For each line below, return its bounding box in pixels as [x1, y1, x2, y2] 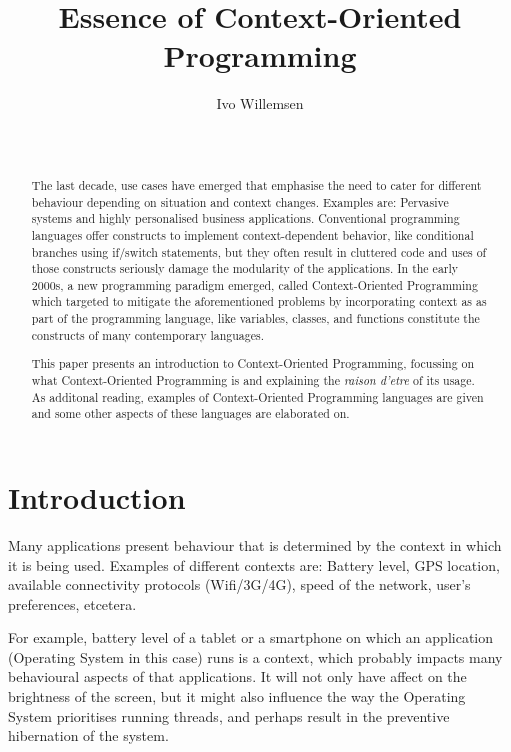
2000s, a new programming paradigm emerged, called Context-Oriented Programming [31, 276, 478, 293]
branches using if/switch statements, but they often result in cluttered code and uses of [31, 243, 487, 260]
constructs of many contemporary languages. [31, 326, 264, 343]
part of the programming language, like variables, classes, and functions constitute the [31, 310, 480, 327]
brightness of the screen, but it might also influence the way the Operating [8, 686, 466, 707]
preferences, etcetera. [8, 593, 137, 614]
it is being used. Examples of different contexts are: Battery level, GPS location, [8, 554, 500, 575]
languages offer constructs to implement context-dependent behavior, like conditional [31, 226, 474, 243]
